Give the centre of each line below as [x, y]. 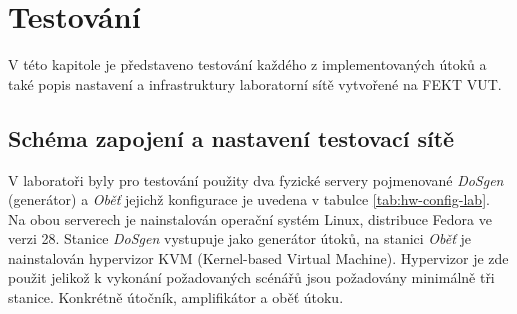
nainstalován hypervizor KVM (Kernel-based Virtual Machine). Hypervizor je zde [258, 257]
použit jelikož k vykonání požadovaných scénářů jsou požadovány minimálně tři [251, 277]
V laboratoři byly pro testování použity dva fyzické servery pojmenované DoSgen [256, 179]
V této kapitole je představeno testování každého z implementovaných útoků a [247, 64]
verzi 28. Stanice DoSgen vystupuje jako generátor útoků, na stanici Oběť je [240, 238]
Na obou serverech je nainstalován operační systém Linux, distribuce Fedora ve [250, 218]
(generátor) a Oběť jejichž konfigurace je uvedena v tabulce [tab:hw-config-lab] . [249, 199]
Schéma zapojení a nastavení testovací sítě [231, 137]
